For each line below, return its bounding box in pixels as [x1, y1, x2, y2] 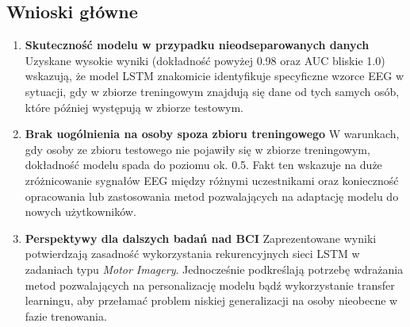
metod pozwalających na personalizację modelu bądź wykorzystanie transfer [25, 276, 395, 293]
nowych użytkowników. [25, 203, 136, 220]
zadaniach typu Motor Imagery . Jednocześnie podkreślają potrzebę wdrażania [25, 260, 404, 277]
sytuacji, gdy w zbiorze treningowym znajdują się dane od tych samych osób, [25, 83, 400, 99]
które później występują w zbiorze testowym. [25, 98, 243, 115]
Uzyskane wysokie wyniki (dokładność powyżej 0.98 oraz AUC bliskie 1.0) [25, 52, 385, 68]
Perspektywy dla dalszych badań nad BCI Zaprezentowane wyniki [25, 229, 377, 246]
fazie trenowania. [25, 307, 107, 324]
